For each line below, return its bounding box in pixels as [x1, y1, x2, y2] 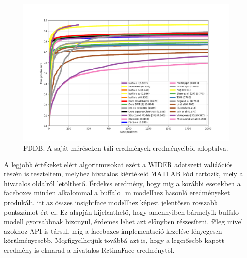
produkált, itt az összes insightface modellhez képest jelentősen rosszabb [4, 197, 218, 207]
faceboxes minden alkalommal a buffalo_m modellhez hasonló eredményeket [4, 188, 230, 198]
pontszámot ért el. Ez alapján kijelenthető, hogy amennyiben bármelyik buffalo [4, 206, 239, 217]
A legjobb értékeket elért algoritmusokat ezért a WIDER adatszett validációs [4, 159, 232, 169]
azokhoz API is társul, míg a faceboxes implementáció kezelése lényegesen [4, 225, 222, 236]
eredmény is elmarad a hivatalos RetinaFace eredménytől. [4, 244, 175, 255]
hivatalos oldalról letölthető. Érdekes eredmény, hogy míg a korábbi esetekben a [4, 178, 241, 188]
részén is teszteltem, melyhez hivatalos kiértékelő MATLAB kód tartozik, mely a [4, 169, 243, 179]
